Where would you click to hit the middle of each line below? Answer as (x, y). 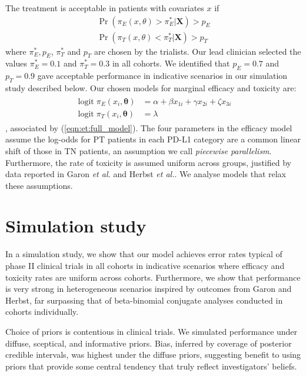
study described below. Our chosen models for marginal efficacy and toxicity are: (151, 88)
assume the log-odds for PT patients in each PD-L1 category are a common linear (153, 139)
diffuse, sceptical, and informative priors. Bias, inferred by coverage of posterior (149, 343)
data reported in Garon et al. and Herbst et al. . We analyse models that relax (146, 174)
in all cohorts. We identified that (171, 63)
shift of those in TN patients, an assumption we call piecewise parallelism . (139, 150)
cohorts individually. (42, 312)
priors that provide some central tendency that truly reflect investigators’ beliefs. (151, 366)
